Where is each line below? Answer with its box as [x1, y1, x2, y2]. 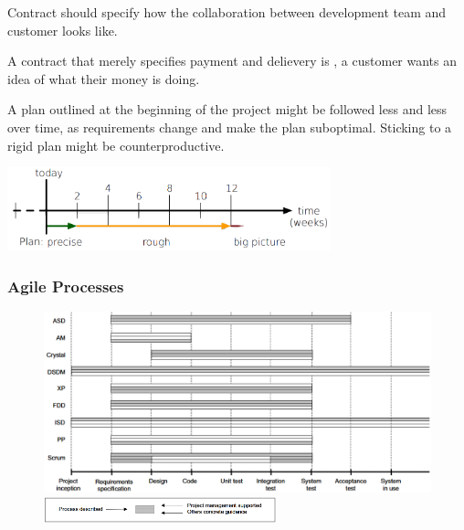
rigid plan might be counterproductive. [7, 135, 225, 154]
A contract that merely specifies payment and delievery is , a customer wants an [7, 51, 458, 70]
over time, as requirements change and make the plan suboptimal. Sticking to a [7, 117, 452, 136]
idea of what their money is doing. [7, 69, 200, 88]
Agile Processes [7, 274, 124, 297]
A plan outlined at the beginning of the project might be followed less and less [7, 100, 448, 119]
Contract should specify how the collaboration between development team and [7, 3, 447, 21]
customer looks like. [7, 20, 118, 39]
